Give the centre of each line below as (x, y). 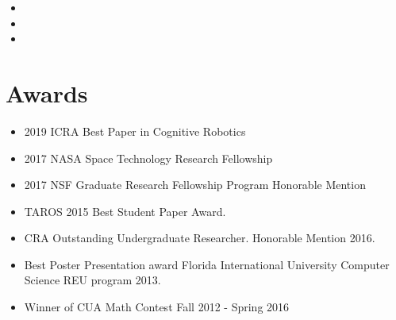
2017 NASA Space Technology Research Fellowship (148, 158)
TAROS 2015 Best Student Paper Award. (125, 211)
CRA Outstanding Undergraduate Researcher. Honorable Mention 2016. (200, 238)
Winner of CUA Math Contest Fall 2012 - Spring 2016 (157, 307)
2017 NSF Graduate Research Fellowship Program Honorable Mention (195, 185)
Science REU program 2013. (92, 280)
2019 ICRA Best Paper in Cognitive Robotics (135, 131)
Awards (47, 93)
